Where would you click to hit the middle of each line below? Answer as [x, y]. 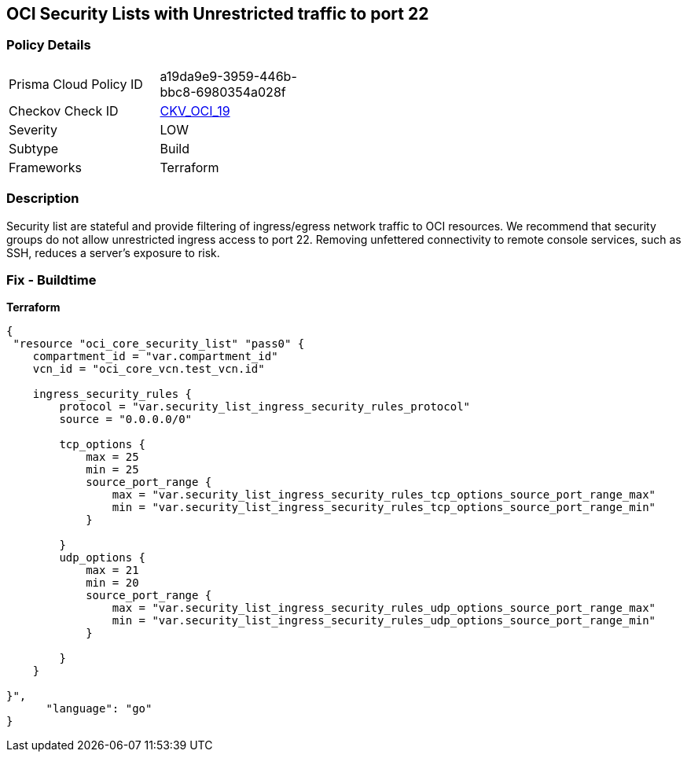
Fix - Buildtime [51, 280]
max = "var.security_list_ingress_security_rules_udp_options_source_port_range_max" [384, 608]
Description [43, 199]
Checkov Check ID [64, 110]
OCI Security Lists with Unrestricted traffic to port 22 [218, 14]
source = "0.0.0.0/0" [126, 419]
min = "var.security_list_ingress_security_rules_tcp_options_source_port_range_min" [384, 508]
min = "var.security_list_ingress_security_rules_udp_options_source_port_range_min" [384, 621]
